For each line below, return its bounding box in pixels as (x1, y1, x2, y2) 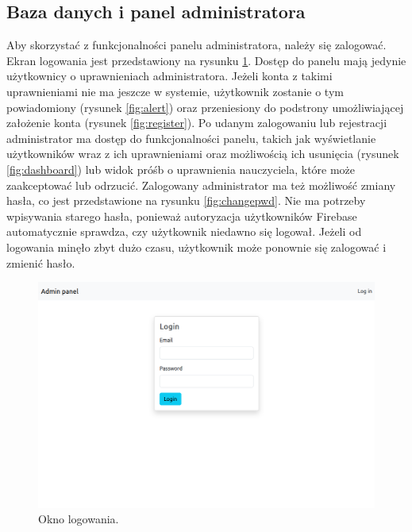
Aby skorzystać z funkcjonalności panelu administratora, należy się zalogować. (6, 37, 387, 53)
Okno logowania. (38, 511, 119, 527)
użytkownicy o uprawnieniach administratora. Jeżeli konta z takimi (6, 67, 333, 84)
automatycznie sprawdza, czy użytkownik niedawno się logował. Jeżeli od (6, 223, 362, 240)
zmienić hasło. (6, 254, 75, 271)
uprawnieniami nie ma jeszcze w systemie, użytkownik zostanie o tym (6, 83, 344, 99)
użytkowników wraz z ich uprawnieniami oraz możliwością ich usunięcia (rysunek (6, 145, 399, 162)
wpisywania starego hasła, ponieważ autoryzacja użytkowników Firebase (6, 207, 357, 224)
